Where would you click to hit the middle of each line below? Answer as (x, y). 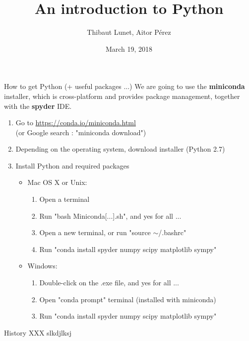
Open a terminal (64, 199)
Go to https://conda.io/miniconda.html (76, 123)
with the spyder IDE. (38, 106)
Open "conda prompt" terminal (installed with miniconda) (128, 299)
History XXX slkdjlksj (38, 332)
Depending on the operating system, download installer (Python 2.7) (120, 149)
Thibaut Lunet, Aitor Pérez (129, 32)
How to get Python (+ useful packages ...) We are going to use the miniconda (124, 86)
